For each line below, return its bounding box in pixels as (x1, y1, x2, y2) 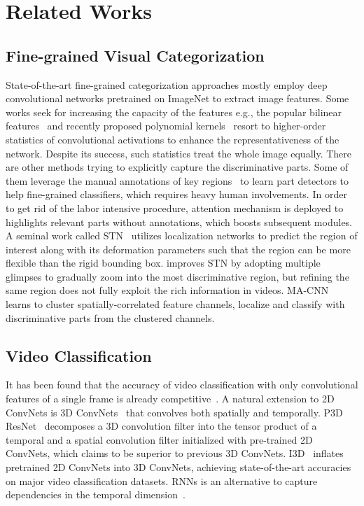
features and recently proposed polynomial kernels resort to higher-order (6, 118, 326, 133)
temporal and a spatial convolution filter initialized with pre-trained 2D (6, 432, 313, 447)
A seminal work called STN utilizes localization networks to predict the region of (6, 228, 358, 243)
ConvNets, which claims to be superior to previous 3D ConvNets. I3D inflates (6, 446, 344, 461)
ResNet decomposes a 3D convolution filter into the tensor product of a (6, 419, 317, 433)
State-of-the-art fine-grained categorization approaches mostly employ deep (6, 77, 328, 92)
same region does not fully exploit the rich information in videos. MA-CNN (6, 283, 329, 297)
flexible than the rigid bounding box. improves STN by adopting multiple (6, 255, 321, 270)
